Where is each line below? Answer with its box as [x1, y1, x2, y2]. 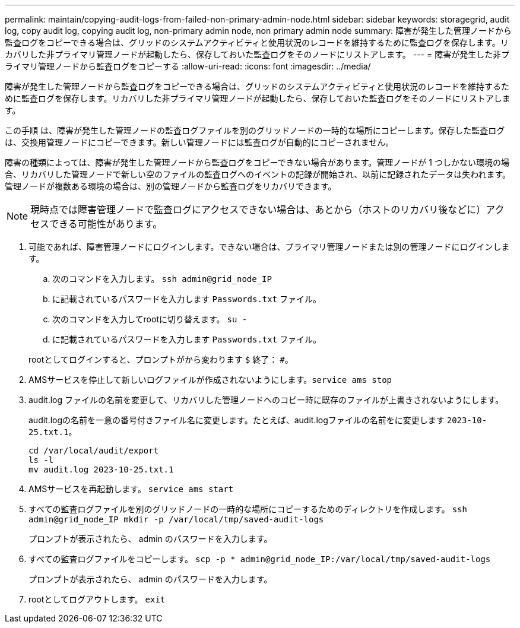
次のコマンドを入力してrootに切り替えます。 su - [52, 314, 248, 324]
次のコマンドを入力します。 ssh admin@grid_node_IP [52, 274, 272, 284]
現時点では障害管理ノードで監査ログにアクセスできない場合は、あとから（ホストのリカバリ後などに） [30, 204, 486, 215]
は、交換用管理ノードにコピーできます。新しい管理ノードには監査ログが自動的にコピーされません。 [5, 137, 394, 147]
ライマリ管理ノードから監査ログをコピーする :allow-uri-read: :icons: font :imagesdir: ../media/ [5, 61, 371, 71]
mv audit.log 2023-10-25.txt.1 [28, 465, 174, 474]
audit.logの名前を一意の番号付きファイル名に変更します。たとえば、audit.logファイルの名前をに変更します [28, 415, 445, 425]
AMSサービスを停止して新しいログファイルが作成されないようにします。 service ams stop [28, 375, 392, 385]
